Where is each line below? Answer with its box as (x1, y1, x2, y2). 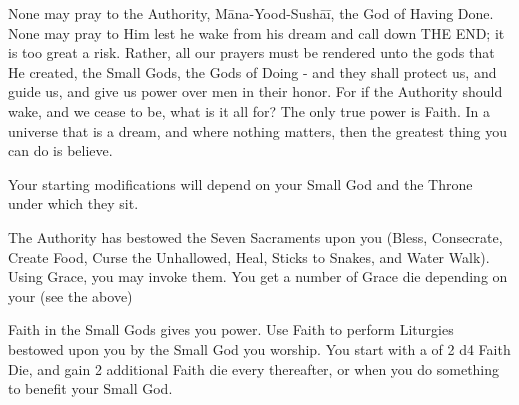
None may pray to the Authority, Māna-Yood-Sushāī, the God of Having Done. (8, 3, 494, 23)
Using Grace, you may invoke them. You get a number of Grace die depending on (8, 266, 508, 287)
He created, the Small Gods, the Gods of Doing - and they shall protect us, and (8, 61, 497, 82)
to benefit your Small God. (8, 378, 173, 399)
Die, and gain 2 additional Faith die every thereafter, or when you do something (8, 358, 500, 379)
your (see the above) (8, 285, 133, 306)
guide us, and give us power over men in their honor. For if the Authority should (8, 81, 503, 102)
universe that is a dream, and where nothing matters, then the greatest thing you (8, 120, 508, 141)
